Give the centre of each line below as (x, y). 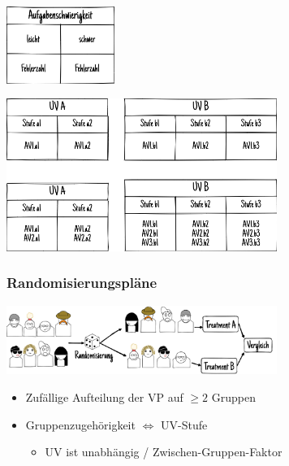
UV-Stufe (184, 424)
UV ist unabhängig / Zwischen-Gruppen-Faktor (164, 452)
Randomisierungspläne (82, 283)
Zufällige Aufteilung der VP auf (104, 396)
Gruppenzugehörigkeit (80, 424)
